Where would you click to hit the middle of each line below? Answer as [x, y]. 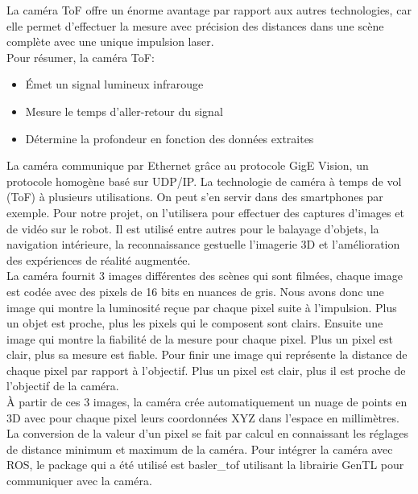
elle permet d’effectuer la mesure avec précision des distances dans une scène [195, 25]
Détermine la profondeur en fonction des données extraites [170, 138]
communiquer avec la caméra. [79, 481]
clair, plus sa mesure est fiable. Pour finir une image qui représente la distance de [207, 354]
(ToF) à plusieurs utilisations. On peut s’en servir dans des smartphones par [195, 197]
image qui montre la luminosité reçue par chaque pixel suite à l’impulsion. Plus [202, 307]
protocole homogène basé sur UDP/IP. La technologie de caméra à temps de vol [204, 181]
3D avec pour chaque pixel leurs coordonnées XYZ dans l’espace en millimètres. [203, 417]
